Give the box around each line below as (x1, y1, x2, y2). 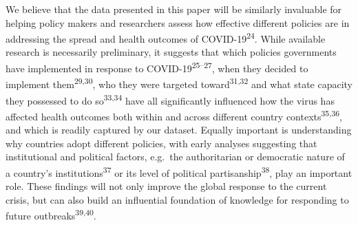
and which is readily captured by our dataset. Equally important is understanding (6, 122, 352, 137)
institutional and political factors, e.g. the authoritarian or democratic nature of (6, 149, 345, 164)
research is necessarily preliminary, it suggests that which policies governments (6, 45, 337, 59)
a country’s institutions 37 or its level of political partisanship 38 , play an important (6, 163, 352, 180)
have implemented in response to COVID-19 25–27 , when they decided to (6, 59, 308, 75)
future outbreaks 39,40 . (6, 206, 96, 222)
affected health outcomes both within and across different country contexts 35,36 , (6, 107, 342, 123)
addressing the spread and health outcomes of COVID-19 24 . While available (6, 30, 326, 45)
